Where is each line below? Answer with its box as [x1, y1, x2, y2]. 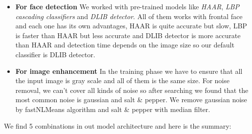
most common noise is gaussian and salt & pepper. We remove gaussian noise [15, 94, 247, 105]
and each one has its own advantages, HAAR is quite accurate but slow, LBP [15, 21, 247, 31]
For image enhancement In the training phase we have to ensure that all [15, 66, 243, 76]
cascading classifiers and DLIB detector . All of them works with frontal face [15, 11, 243, 21]
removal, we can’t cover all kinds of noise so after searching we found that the [15, 85, 249, 95]
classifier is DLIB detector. [15, 49, 95, 59]
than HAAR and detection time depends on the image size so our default [15, 40, 234, 50]
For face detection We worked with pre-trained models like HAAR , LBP [15, 1, 239, 11]
